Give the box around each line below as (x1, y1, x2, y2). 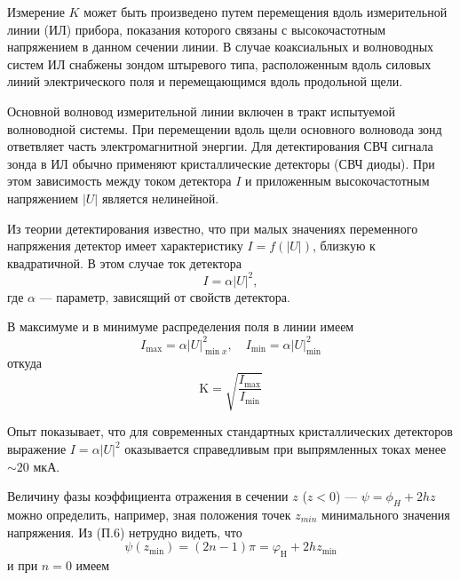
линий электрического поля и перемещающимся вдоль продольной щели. (7, 72, 403, 91)
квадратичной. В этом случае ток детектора (7, 253, 242, 272)
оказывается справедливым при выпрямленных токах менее (124, 440, 447, 458)
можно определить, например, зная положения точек (7, 505, 291, 524)
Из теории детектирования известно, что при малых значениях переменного (7, 218, 418, 237)
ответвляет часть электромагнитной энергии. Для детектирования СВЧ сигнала (7, 137, 433, 155)
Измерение (7, 3, 65, 20)
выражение (7, 440, 67, 458)
